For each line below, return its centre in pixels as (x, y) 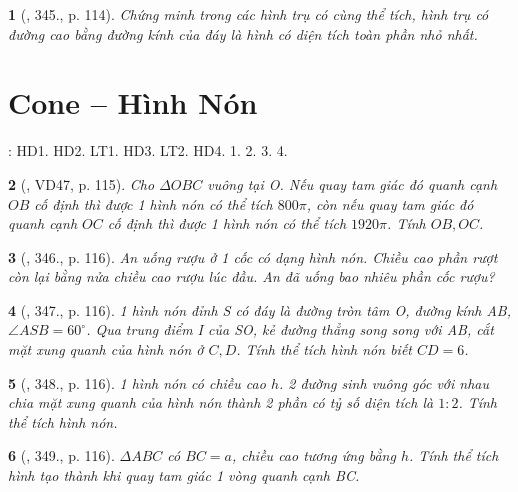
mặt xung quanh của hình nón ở (106, 349)
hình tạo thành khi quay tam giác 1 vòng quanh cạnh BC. (184, 475)
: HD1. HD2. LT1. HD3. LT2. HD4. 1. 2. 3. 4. (148, 150)
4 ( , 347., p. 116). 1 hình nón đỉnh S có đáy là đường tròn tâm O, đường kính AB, (260, 309)
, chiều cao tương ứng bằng (313, 455)
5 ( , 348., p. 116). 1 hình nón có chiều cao (137, 382)
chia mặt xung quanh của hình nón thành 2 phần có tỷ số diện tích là (221, 402)
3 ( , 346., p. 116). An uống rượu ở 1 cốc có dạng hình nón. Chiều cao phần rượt (253, 256)
